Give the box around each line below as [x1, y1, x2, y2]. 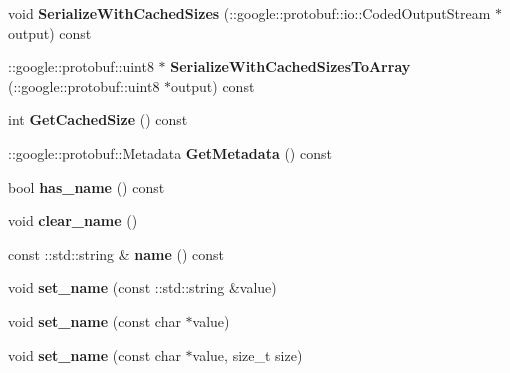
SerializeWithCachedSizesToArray [170, 56, 411, 77]
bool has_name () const [8, 176, 165, 197]
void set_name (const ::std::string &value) [8, 277, 277, 298]
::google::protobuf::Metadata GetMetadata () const [8, 142, 332, 163]
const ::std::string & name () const [8, 243, 225, 264]
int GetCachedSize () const [8, 109, 188, 130]
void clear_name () [8, 210, 138, 231]
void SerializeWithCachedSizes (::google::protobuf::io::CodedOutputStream [8, 3, 491, 23]
